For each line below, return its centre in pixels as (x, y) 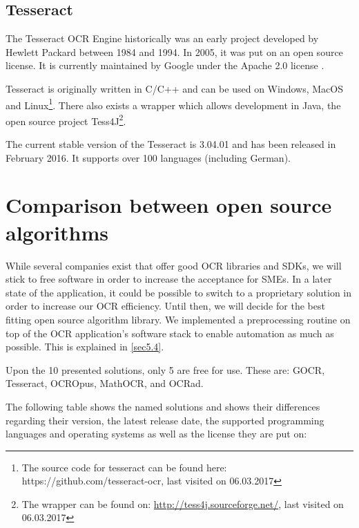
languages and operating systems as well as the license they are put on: (156, 434)
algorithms (57, 232)
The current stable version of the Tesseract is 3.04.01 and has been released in (171, 144)
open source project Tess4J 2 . (66, 120)
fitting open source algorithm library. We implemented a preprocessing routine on (178, 319)
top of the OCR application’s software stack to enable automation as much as (170, 333)
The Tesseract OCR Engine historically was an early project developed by (162, 38)
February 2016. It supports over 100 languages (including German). (148, 157)
